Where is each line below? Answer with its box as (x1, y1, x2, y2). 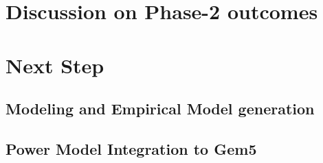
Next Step (5, 51, 104, 79)
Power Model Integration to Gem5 (5, 138, 257, 159)
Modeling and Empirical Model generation (5, 98, 315, 119)
